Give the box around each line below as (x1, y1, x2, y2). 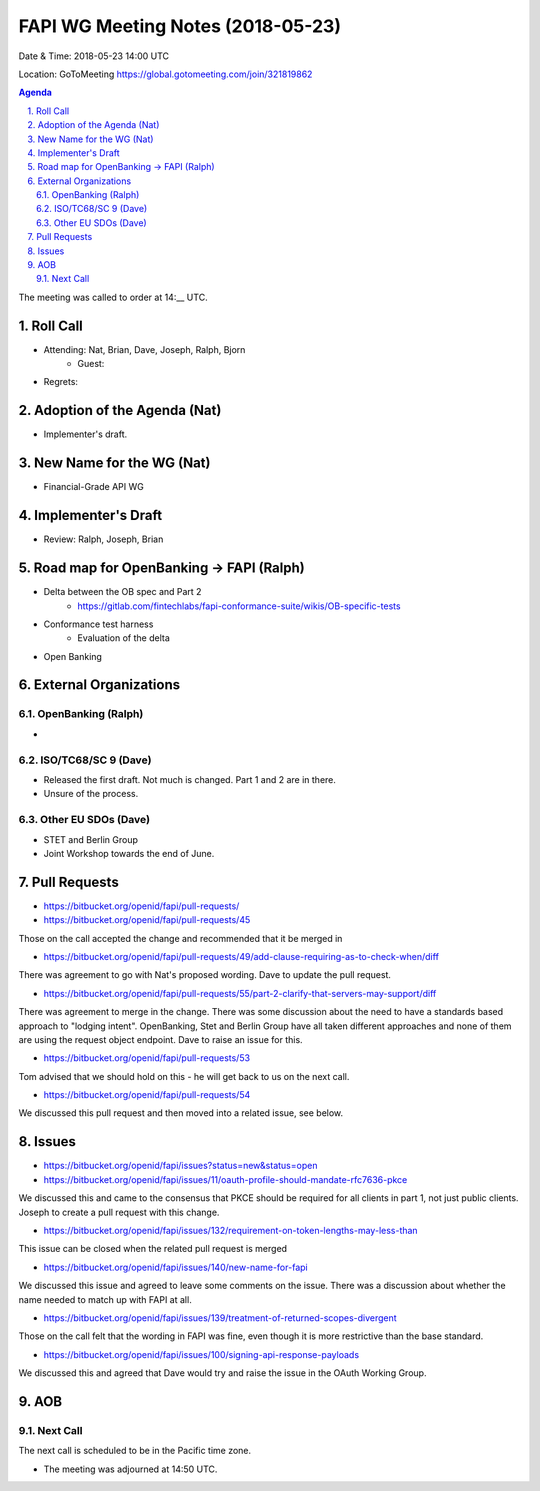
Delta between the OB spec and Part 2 (43, 586, 202, 598)
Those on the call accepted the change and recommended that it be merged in (18, 932, 343, 944)
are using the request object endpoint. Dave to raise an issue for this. (18, 1033, 304, 1045)
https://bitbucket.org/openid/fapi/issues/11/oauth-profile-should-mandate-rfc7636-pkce (43, 1173, 408, 1185)
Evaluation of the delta (77, 632, 170, 644)
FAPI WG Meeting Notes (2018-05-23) (18, 15, 342, 37)
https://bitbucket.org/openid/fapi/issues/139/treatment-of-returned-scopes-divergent (43, 1311, 397, 1324)
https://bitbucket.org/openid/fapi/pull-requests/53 (43, 1052, 250, 1064)
